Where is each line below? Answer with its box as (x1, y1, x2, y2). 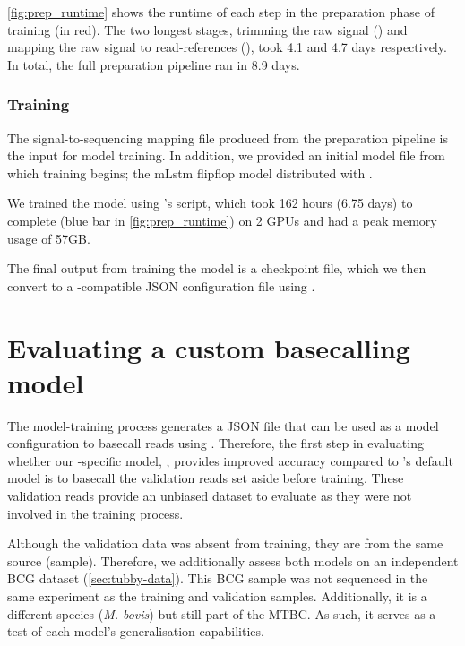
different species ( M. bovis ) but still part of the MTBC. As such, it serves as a (7, 604, 436, 623)
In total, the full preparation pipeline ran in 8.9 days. (7, 55, 300, 73)
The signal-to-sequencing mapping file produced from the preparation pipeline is (7, 128, 448, 147)
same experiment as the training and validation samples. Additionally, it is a (7, 587, 427, 605)
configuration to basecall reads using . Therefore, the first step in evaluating (7, 434, 424, 452)
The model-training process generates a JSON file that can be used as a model (7, 416, 439, 435)
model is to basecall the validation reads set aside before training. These (7, 469, 404, 487)
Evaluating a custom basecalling (7, 329, 410, 366)
